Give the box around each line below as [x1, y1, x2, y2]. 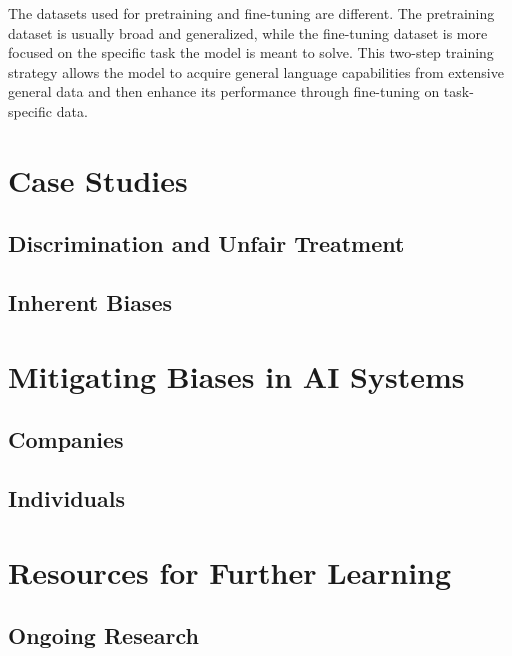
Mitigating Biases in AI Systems [8, 355, 465, 396]
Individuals [8, 483, 125, 514]
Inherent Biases [8, 287, 173, 318]
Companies [8, 424, 124, 455]
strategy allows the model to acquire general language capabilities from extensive [8, 61, 504, 82]
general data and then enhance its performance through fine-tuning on [8, 81, 440, 102]
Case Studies [8, 159, 188, 200]
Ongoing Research [8, 620, 199, 651]
